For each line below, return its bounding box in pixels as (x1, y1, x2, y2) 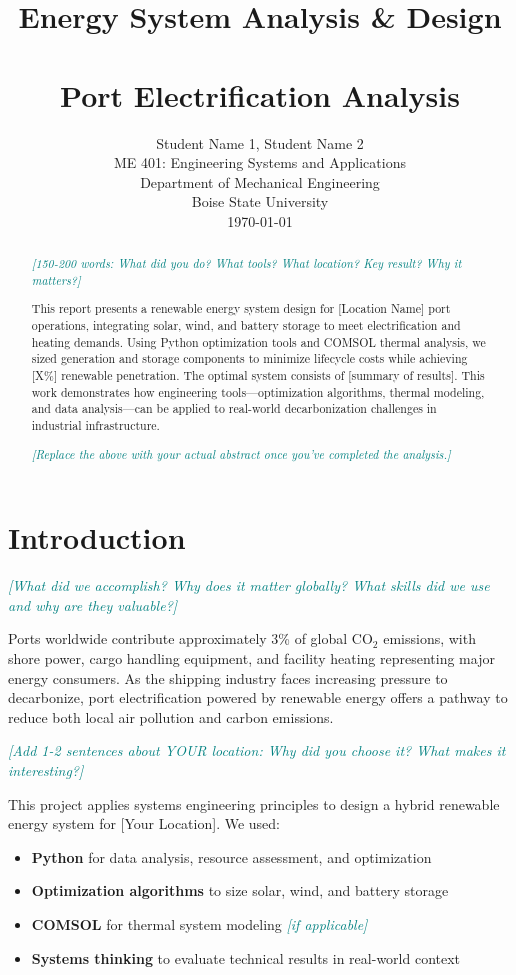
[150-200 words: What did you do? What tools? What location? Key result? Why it (31, 255, 462, 272)
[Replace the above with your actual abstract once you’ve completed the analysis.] (31, 445, 451, 462)
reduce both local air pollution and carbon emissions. (8, 706, 334, 727)
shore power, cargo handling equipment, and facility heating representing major (8, 647, 495, 668)
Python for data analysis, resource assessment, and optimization (31, 846, 432, 867)
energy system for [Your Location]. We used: (8, 813, 280, 834)
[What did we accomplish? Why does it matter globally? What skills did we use (8, 575, 490, 596)
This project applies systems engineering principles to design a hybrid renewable (8, 793, 500, 814)
